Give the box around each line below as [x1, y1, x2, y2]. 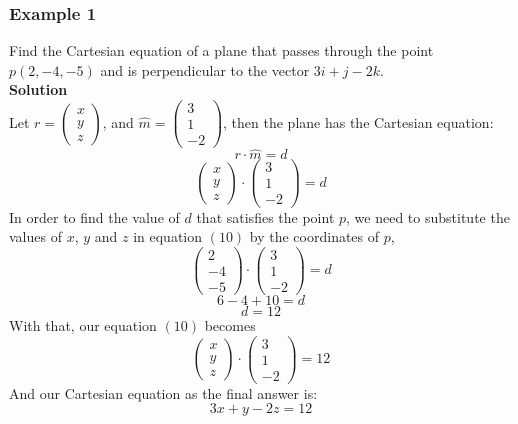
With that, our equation [9, 314, 157, 335]
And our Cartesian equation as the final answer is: [9, 382, 318, 403]
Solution [9, 79, 68, 100]
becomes [204, 314, 256, 335]
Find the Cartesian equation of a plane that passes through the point [9, 40, 434, 61]
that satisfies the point [196, 206, 335, 227]
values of [9, 226, 62, 247]
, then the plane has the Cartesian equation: [223, 111, 494, 132]
